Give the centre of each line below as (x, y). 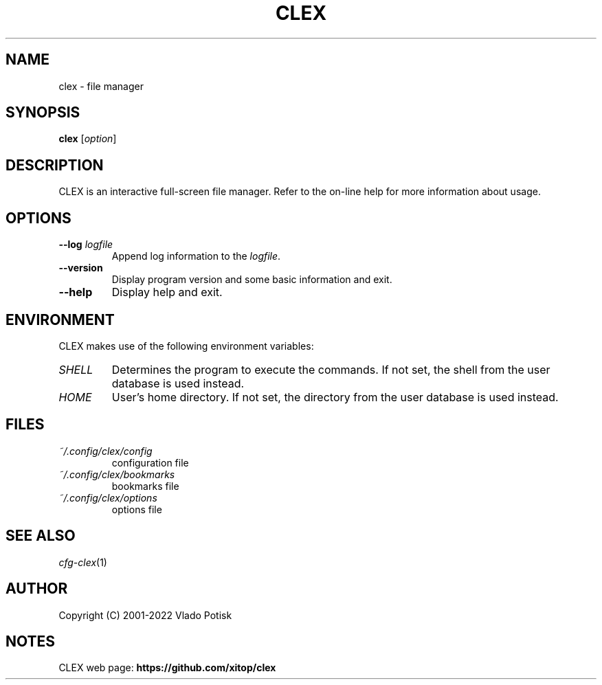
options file (137, 509)
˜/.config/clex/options (108, 497)
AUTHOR (37, 589)
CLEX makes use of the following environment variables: (186, 346)
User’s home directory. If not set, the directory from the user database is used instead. (335, 397)
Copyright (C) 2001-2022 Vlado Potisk (145, 615)
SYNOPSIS (43, 113)
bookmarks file (145, 486)
